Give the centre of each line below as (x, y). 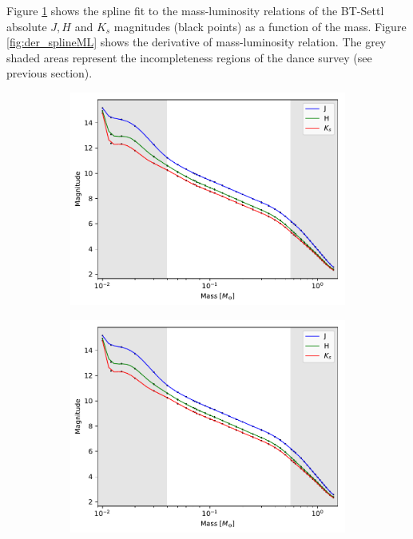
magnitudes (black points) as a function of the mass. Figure (260, 26)
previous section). (50, 73)
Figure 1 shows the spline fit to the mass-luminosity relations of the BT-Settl (195, 10)
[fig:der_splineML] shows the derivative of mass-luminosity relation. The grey (197, 42)
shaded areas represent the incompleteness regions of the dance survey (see (189, 57)
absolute (27, 26)
